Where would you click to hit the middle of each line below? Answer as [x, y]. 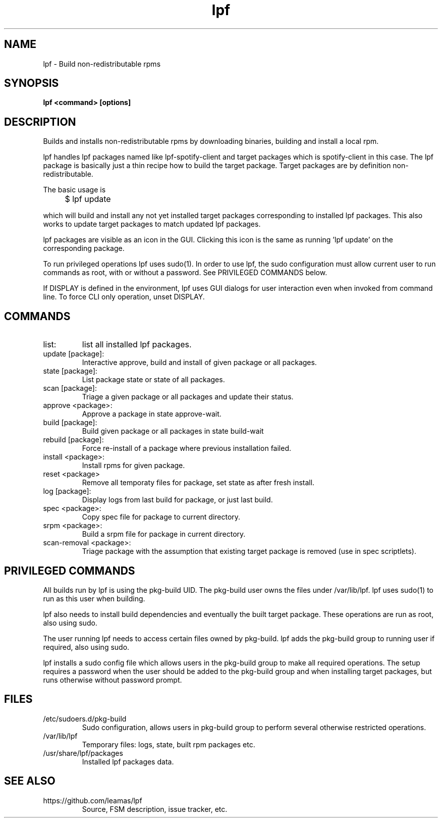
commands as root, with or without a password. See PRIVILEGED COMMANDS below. [185, 273]
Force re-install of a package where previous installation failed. [187, 448]
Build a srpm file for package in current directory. [164, 534]
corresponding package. [84, 248]
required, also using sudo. [86, 647]
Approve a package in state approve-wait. [152, 414]
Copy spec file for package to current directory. [161, 517]
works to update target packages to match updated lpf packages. [152, 224]
